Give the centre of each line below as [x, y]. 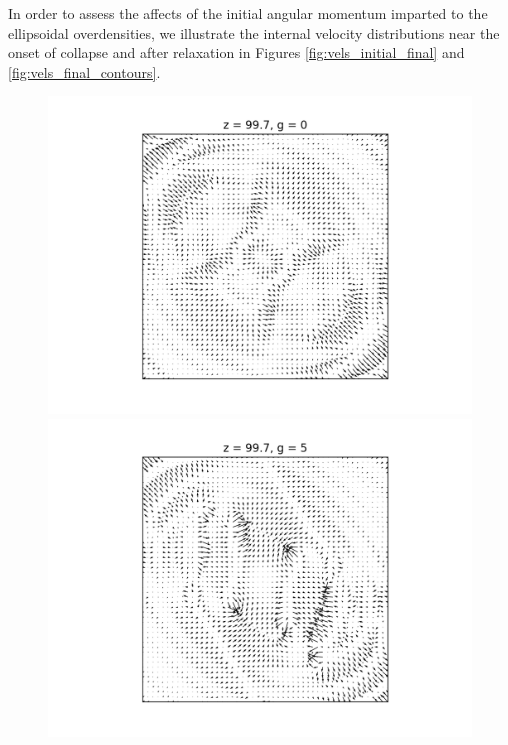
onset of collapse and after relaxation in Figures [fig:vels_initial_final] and [236, 52]
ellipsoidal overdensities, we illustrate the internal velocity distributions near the [254, 32]
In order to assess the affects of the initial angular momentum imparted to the [248, 13]
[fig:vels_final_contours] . [84, 71]
